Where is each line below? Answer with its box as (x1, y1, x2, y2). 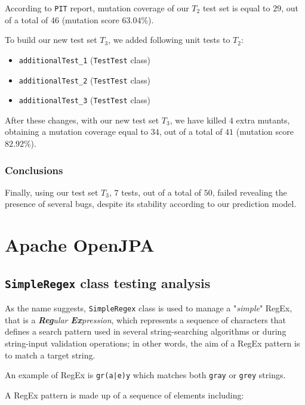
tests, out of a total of (121, 186, 202, 198)
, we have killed (170, 113, 227, 126)
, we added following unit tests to (108, 33, 230, 46)
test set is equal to (202, 2, 270, 14)
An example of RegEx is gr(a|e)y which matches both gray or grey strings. (5, 369, 286, 381)
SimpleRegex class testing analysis (5, 273, 211, 292)
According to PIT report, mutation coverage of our (5, 2, 189, 14)
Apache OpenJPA (5, 233, 155, 257)
